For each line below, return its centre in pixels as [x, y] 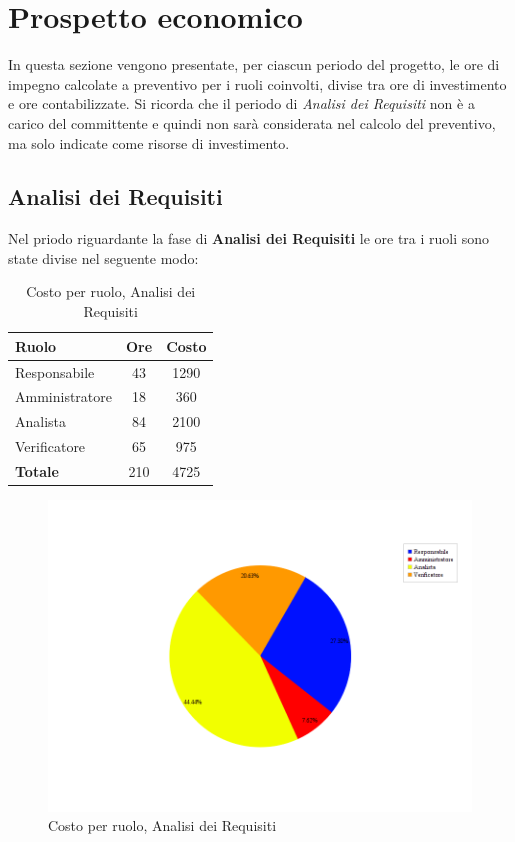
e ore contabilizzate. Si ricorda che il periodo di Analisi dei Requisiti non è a [241, 103]
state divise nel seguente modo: [103, 257]
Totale [37, 470]
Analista [41, 421]
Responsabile [55, 371]
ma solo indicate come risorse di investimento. [149, 142]
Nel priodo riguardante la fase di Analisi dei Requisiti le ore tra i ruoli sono [249, 238]
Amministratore [63, 396]
